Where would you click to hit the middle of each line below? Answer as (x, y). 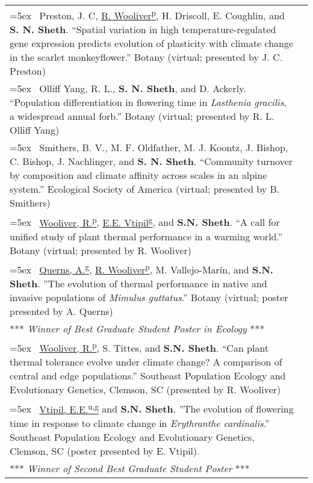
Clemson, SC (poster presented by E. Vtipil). (105, 450)
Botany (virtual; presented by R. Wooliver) (101, 250)
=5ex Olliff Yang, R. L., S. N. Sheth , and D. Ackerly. (128, 89)
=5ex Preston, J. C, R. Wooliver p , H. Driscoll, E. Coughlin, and (147, 15)
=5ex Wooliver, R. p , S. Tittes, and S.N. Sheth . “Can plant (139, 347)
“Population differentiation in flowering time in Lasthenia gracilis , (148, 102)
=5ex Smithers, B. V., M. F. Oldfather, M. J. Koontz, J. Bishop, (149, 148)
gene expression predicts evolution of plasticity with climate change (152, 43)
